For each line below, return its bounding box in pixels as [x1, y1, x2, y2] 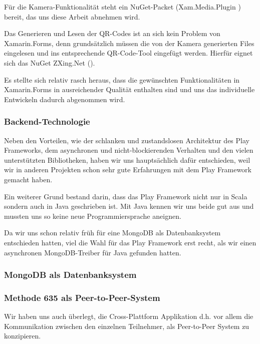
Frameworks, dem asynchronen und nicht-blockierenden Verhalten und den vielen [4, 145, 253, 155]
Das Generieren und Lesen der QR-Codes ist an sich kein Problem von [4, 28, 220, 39]
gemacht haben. [4, 174, 53, 184]
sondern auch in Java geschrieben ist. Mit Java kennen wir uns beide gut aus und [4, 201, 254, 211]
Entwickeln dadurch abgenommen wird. [4, 94, 125, 104]
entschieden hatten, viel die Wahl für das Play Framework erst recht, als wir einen [4, 237, 256, 247]
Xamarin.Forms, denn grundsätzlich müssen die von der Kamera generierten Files [4, 38, 254, 48]
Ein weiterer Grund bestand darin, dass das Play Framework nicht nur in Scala [4, 191, 247, 201]
